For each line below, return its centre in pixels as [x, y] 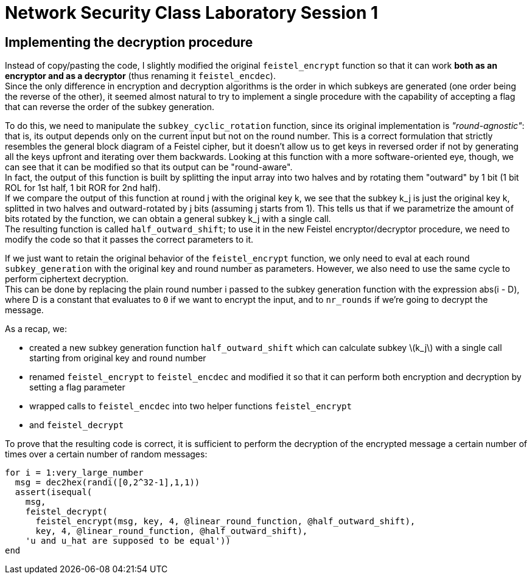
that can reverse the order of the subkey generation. [110, 107]
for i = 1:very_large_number [74, 473]
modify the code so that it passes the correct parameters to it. [129, 240]
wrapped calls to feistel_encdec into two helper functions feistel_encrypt [191, 406]
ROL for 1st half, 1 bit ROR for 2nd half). [83, 188]
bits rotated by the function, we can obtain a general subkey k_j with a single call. [168, 219]
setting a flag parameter [77, 387]
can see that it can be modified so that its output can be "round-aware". [149, 167]
